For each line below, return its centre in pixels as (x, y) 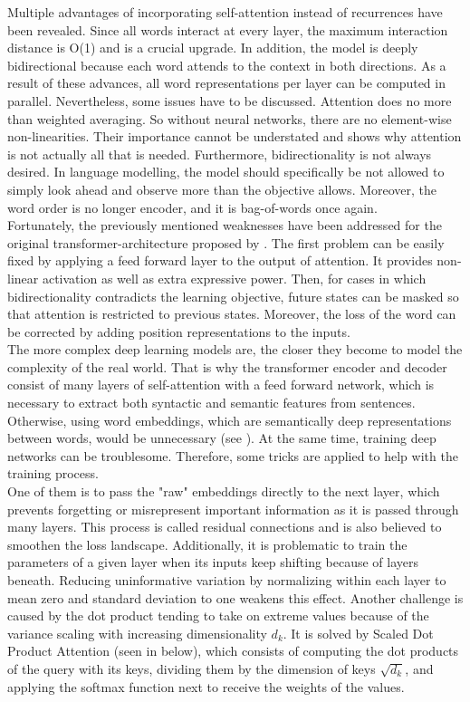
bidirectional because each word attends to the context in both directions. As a (227, 65)
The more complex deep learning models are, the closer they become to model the (235, 349)
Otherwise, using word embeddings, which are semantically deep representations (230, 420)
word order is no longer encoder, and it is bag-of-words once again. (192, 207)
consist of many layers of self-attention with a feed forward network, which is (221, 385)
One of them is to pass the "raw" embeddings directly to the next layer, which (224, 491)
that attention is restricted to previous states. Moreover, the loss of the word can (232, 314)
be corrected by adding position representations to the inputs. (179, 331)
